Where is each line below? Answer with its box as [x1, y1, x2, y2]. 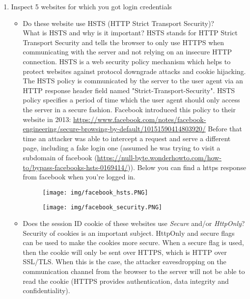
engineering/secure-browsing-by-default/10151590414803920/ [23, 124, 206, 134]
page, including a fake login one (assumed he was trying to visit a [23, 143, 221, 153]
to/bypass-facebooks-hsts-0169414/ [23, 162, 128, 172]
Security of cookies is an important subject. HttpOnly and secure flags [23, 227, 235, 238]
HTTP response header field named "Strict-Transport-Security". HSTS [23, 85, 235, 95]
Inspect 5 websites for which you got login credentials [11, 1, 172, 11]
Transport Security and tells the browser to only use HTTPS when [23, 37, 224, 47]
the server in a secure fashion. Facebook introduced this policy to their [23, 104, 236, 114]
